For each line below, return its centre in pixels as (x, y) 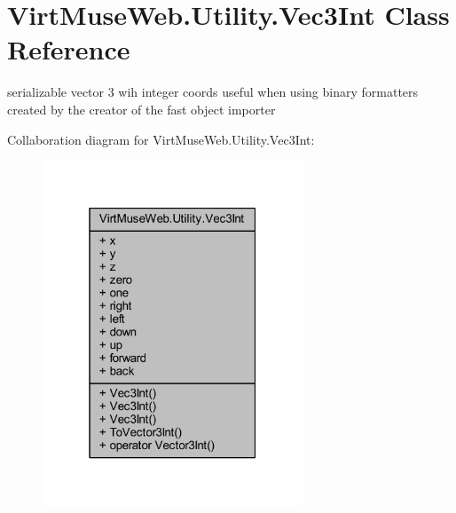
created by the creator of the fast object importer (142, 109)
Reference (69, 49)
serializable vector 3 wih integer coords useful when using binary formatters (213, 92)
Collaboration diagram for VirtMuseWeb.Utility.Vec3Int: (161, 139)
